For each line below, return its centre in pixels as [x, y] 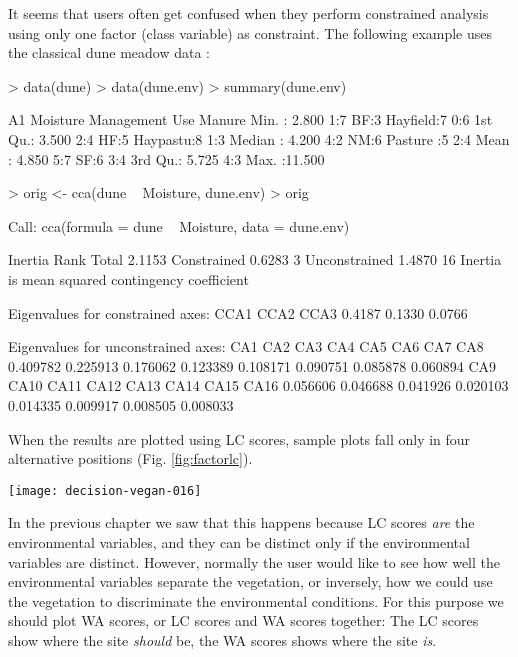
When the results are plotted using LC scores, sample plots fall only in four [239, 438]
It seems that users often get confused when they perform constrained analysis [248, 13]
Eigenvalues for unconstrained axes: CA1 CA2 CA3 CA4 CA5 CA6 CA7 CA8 [246, 346]
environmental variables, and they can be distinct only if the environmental [239, 541]
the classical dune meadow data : [109, 52]
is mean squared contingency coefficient [128, 278]
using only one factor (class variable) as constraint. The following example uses [250, 32]
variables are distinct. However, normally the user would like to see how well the [254, 561]
